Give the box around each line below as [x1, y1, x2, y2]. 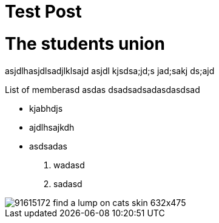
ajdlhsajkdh [29, 122, 75, 132]
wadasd [53, 159, 85, 170]
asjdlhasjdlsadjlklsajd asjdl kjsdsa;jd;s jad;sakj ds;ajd [5, 65, 215, 76]
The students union [5, 33, 165, 54]
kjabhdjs [29, 103, 63, 114]
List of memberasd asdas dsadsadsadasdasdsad [5, 84, 200, 95]
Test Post [5, 1, 82, 22]
